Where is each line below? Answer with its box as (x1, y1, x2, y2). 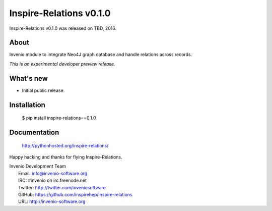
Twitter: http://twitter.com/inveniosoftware (18, 184, 106, 190)
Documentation (9, 128, 59, 136)
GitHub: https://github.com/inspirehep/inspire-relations (18, 191, 133, 197)
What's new (9, 74, 48, 83)
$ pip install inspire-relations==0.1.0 (22, 115, 96, 121)
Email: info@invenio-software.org (18, 170, 88, 176)
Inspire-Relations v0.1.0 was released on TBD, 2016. (9, 25, 117, 31)
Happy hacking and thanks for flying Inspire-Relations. (9, 154, 122, 160)
